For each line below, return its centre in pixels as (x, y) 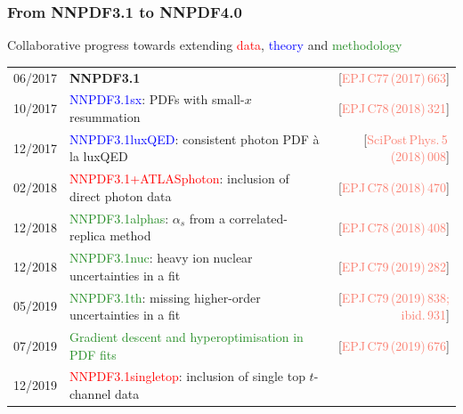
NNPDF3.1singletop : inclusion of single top (187, 376)
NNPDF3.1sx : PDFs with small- (157, 99)
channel (90, 394)
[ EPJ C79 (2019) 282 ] (394, 266)
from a (207, 218)
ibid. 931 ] (425, 315)
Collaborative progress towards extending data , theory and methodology (205, 45)
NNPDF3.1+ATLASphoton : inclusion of (179, 179)
